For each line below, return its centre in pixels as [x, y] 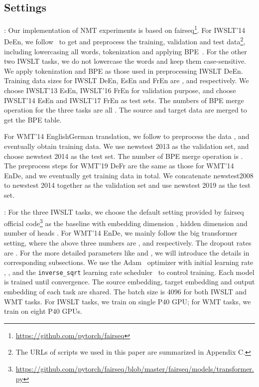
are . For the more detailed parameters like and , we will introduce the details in [127, 252]
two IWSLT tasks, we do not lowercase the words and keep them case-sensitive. [125, 61]
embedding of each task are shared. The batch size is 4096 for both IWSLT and [126, 292]
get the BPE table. [33, 119]
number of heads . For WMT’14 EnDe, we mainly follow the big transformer [121, 233]
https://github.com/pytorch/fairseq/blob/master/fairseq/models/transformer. [135, 369]
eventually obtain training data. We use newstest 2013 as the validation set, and [127, 146]
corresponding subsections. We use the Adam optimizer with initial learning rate [129, 262]
